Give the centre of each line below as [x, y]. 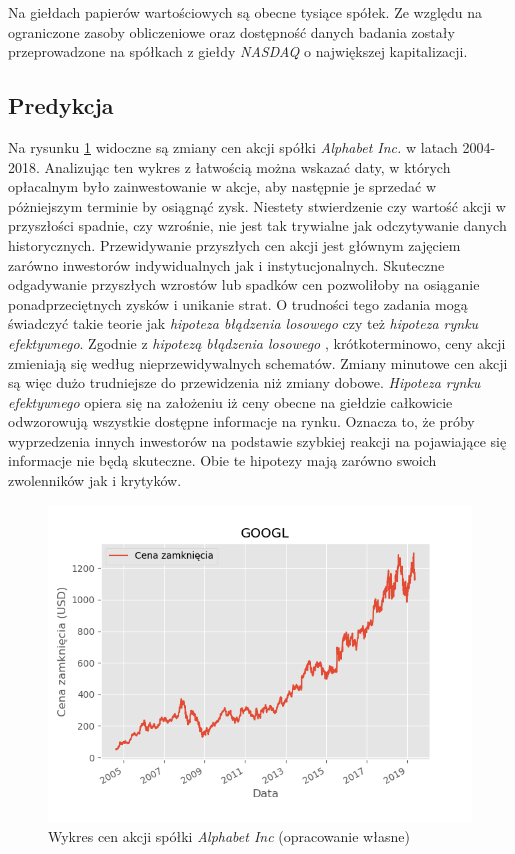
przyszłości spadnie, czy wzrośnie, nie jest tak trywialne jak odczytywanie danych [257, 225]
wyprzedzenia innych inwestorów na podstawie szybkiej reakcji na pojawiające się [257, 440]
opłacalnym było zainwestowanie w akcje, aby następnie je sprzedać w [222, 186]
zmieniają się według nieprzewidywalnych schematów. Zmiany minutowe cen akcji [258, 362]
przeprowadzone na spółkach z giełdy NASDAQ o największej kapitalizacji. [238, 51]
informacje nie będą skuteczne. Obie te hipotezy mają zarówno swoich [222, 460]
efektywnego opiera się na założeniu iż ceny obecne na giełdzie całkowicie [230, 401]
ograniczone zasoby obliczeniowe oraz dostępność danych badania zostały [231, 31]
